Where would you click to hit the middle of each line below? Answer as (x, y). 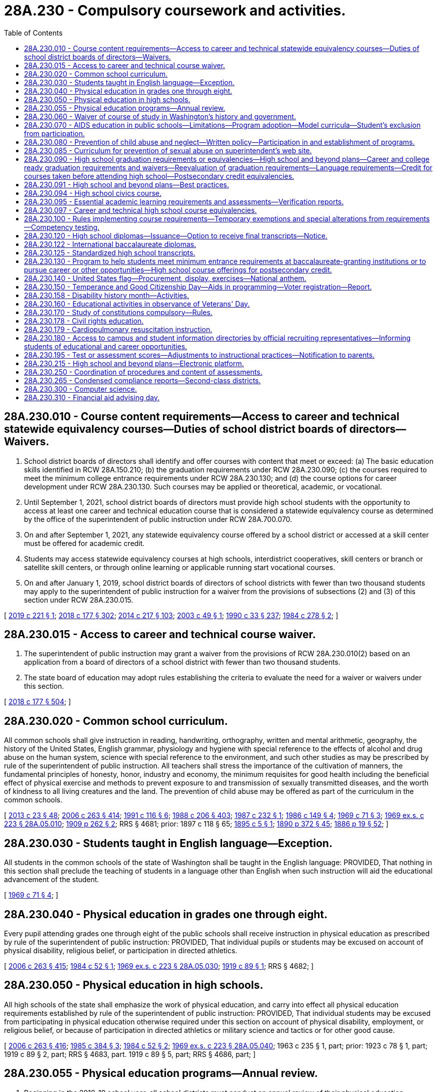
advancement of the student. (52, 880)
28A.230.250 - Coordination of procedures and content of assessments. (143, 372)
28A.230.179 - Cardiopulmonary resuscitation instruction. (118, 329)
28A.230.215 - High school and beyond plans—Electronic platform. (134, 363)
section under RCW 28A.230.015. (79, 600)
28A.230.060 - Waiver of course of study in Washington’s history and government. (160, 116)
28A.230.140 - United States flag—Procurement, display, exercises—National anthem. (165, 278)
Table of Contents (33, 33)
